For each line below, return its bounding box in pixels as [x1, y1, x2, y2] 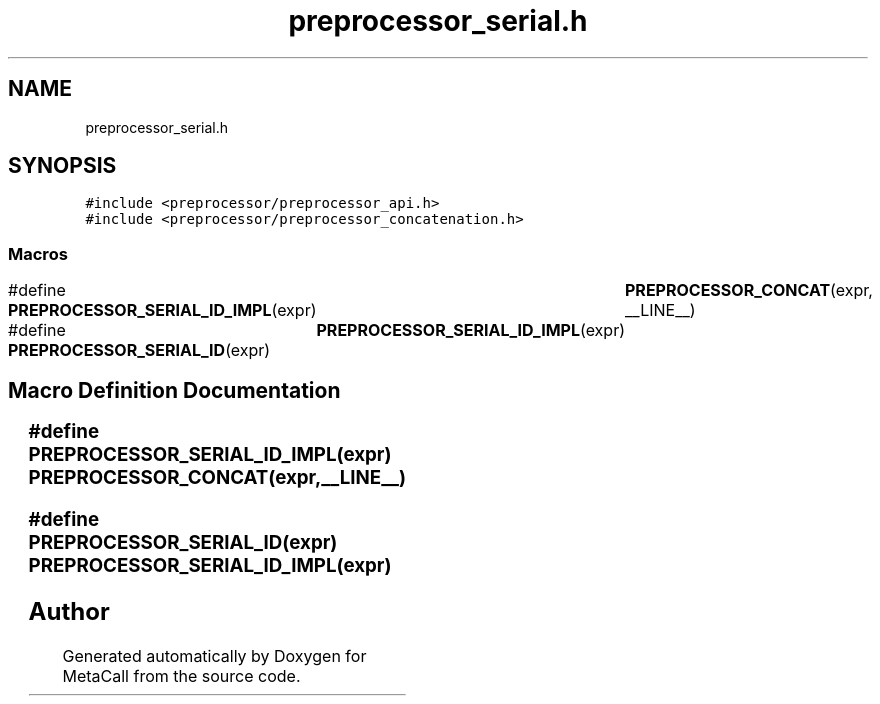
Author [28, 596, 110, 626]
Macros [8, 243, 68, 264]
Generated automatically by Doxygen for [62, 645, 367, 666]
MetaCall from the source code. [62, 665, 301, 686]
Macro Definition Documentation [8, 377, 341, 403]
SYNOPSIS [8, 153, 117, 179]
